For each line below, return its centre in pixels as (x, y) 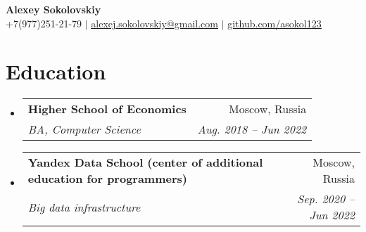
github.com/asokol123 (274, 23)
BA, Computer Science (84, 129)
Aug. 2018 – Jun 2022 (252, 129)
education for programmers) (107, 179)
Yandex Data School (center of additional (145, 162)
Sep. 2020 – (326, 199)
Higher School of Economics (107, 109)
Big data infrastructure (84, 207)
